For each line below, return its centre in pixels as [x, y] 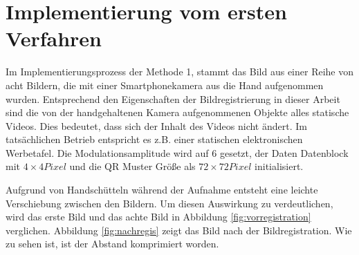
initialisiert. [279, 166]
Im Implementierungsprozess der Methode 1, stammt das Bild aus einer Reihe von [180, 72]
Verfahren [54, 38]
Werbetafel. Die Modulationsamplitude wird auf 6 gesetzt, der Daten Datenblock [177, 152]
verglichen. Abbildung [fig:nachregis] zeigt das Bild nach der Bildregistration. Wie [179, 230]
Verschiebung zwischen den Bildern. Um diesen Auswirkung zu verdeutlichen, [169, 203]
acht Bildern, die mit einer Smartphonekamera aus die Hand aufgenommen [165, 85]
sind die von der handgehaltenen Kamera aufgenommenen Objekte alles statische [177, 112]
